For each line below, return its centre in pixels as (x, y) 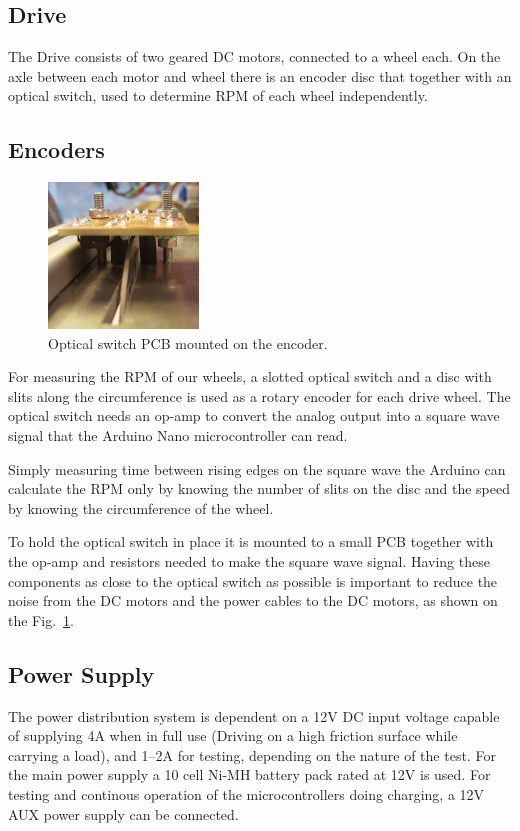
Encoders (56, 149)
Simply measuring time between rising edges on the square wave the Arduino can (257, 468)
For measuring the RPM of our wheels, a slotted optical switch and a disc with (250, 376)
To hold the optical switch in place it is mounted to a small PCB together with (251, 541)
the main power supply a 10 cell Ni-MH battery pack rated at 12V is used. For (249, 774)
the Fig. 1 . (41, 619)
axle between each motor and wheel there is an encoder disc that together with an (260, 75)
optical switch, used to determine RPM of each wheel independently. (218, 95)
